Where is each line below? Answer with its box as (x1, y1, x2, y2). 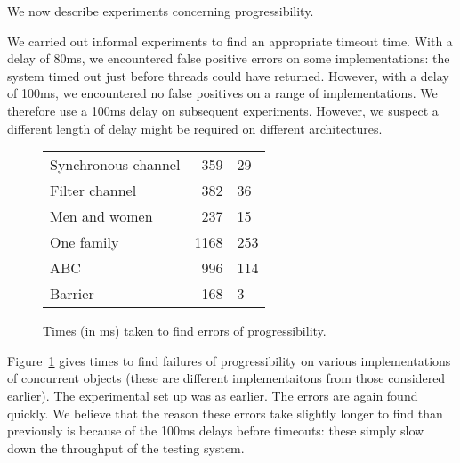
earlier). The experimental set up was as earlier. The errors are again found (7, 386, 418, 404)
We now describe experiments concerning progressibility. (7, 2, 314, 20)
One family (50, 231, 119, 253)
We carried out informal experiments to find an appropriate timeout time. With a (7, 31, 453, 50)
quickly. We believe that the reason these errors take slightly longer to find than (7, 403, 443, 422)
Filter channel (50, 180, 137, 201)
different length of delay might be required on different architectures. (7, 118, 383, 137)
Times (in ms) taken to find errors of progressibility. (43, 321, 327, 340)
